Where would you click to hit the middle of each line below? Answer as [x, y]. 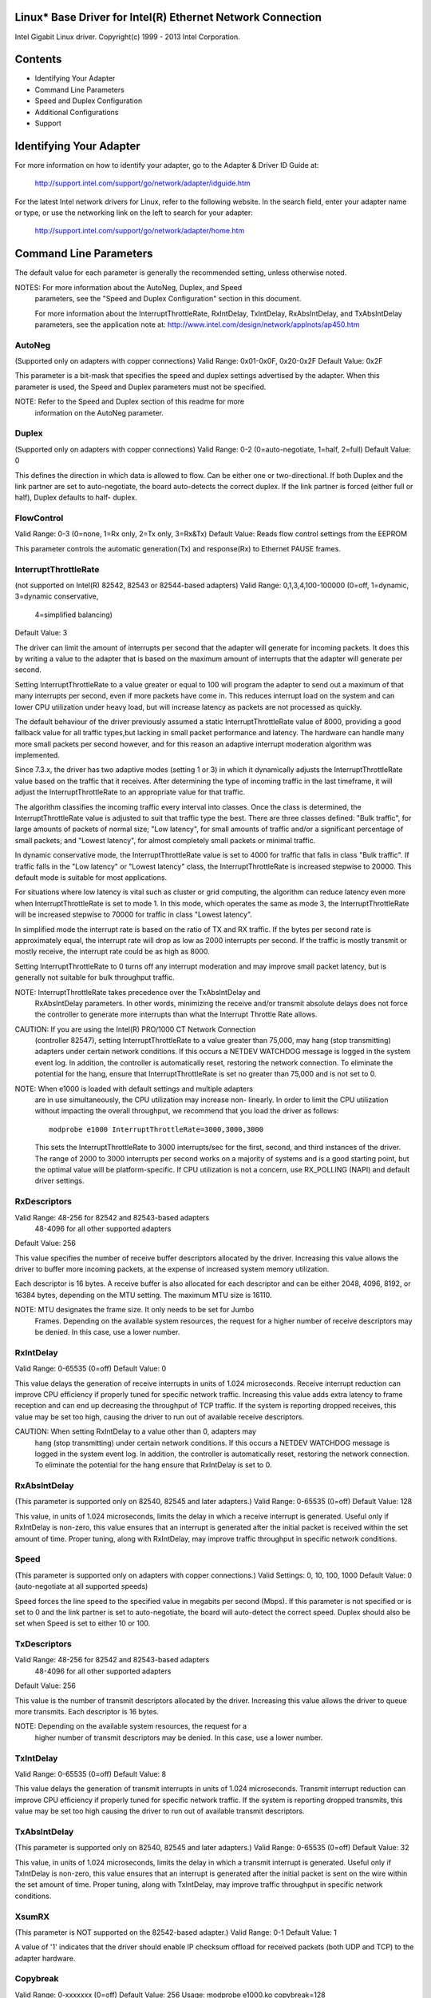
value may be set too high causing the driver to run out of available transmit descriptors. [160, 1811]
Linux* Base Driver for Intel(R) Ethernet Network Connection [168, 17]
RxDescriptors [43, 1201]
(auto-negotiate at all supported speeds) [81, 1586]
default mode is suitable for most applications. [91, 877]
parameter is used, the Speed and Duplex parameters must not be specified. [140, 387]
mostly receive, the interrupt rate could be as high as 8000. [113, 952]
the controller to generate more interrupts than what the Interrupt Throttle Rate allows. [176, 1014]
